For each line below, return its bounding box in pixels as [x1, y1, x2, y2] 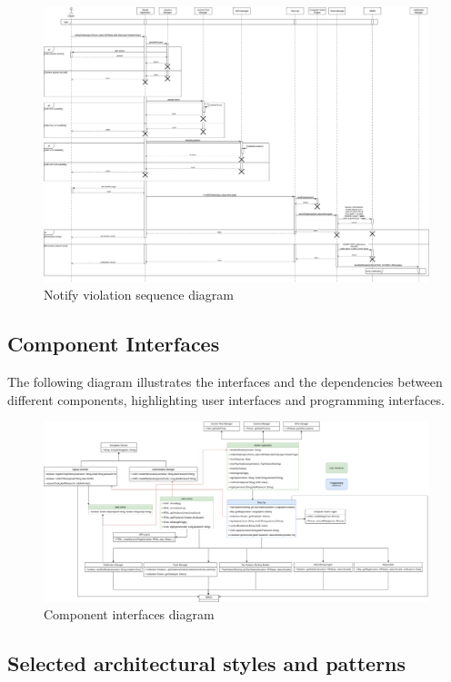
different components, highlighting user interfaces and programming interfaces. [7, 390, 445, 409]
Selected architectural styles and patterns [7, 649, 406, 677]
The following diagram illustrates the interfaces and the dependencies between [7, 372, 443, 391]
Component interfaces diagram [44, 605, 215, 624]
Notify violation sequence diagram [44, 285, 234, 304]
